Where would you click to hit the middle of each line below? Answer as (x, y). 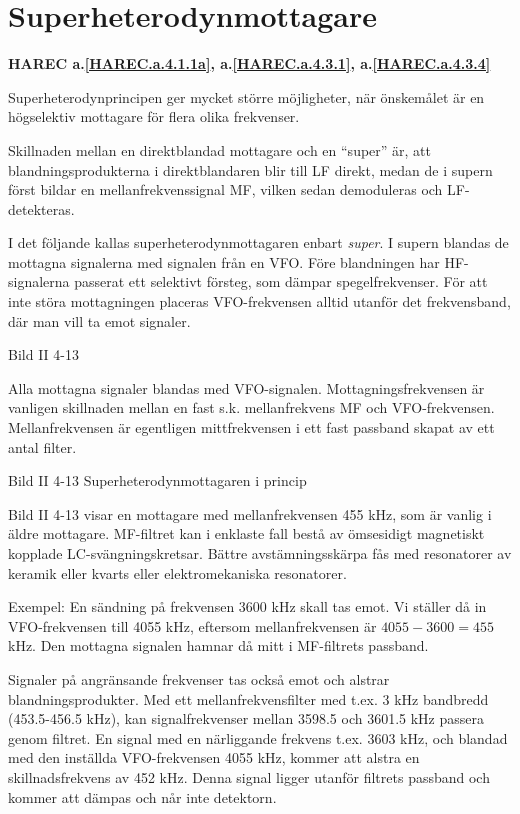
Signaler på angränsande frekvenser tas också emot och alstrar (199, 678)
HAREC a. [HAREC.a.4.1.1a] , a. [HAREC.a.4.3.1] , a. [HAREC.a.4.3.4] (249, 63)
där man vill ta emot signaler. (99, 320)
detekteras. (41, 208)
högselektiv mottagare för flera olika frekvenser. (154, 116)
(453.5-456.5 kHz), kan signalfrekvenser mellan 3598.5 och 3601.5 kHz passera (246, 718)
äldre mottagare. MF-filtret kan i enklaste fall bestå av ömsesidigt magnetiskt (246, 533)
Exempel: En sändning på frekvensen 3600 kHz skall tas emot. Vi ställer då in (247, 606)
